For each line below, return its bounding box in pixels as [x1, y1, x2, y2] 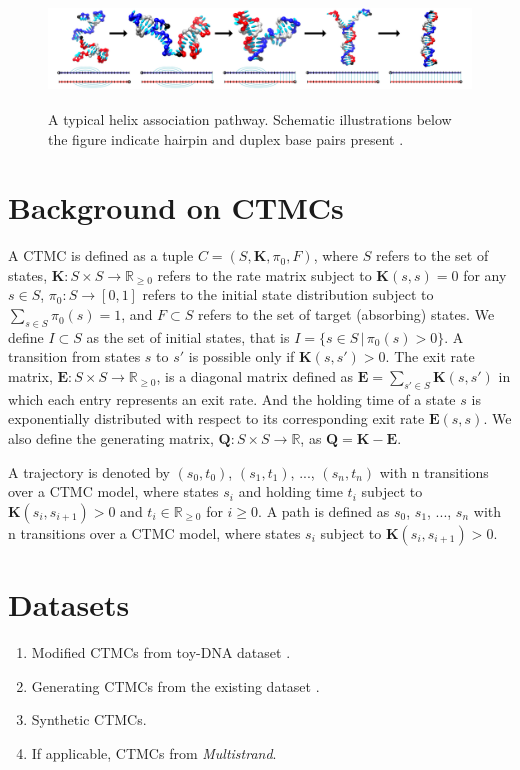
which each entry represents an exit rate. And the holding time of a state [8, 388, 456, 409]
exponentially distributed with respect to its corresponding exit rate [8, 408, 425, 429]
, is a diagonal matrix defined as [156, 366, 354, 387]
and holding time [238, 481, 343, 502]
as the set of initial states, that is [86, 326, 290, 347]
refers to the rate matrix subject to [157, 264, 372, 285]
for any [463, 264, 507, 285]
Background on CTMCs [8, 187, 344, 228]
